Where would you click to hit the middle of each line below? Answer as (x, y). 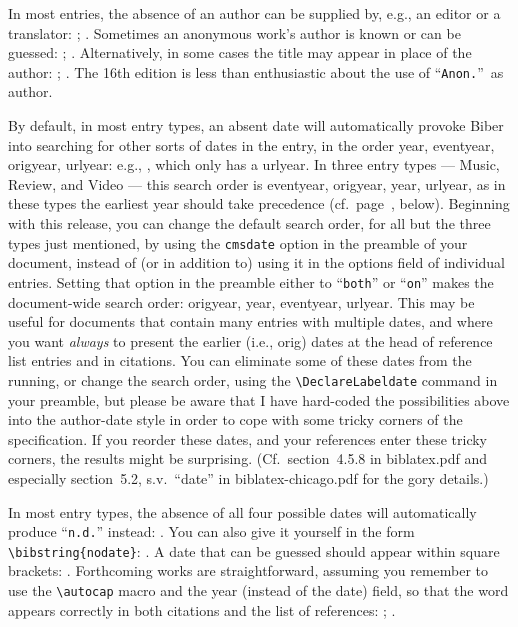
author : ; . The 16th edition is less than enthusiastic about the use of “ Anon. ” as (256, 71)
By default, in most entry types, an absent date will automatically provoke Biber (256, 125)
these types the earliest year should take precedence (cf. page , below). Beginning (259, 203)
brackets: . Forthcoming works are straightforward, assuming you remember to (248, 570)
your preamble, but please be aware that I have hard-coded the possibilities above (259, 399)
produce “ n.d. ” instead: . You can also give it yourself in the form (211, 531)
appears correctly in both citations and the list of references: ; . (202, 609)
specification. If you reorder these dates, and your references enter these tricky (247, 438)
